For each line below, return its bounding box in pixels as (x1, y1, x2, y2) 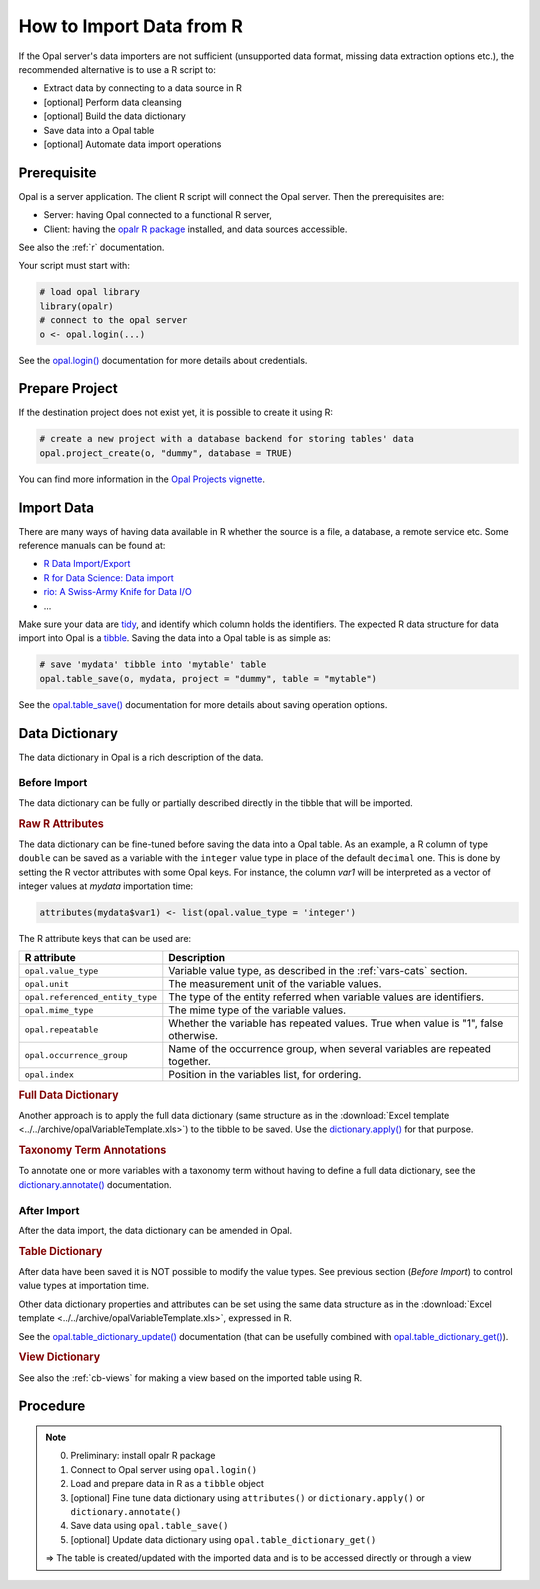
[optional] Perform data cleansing (43, 96, 182, 108)
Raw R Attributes (18, 816, 104, 830)
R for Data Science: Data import (43, 571, 174, 584)
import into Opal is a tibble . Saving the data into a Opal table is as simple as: (18, 632, 332, 644)
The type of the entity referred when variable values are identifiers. (168, 990, 485, 1004)
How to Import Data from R (18, 15, 244, 37)
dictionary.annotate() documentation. (18, 1178, 172, 1190)
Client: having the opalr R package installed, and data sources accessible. (43, 223, 348, 235)
